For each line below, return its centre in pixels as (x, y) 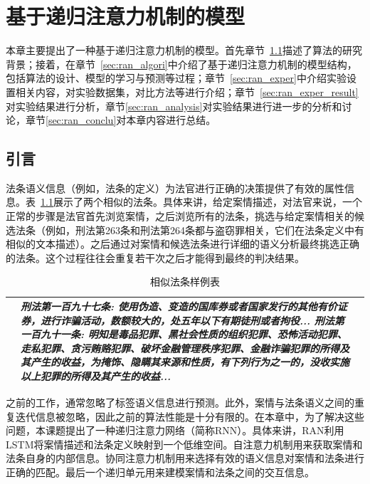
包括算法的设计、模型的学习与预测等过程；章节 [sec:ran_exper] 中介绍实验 (176, 78)
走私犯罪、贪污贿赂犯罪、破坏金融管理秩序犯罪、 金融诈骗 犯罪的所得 (180, 348)
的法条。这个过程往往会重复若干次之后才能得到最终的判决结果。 (155, 257)
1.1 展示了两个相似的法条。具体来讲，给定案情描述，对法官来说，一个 (201, 202)
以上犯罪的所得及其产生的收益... (96, 376)
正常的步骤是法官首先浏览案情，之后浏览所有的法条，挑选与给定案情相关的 (180, 216)
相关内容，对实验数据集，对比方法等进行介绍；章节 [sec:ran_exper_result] (187, 91)
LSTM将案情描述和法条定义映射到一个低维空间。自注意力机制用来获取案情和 (184, 444)
